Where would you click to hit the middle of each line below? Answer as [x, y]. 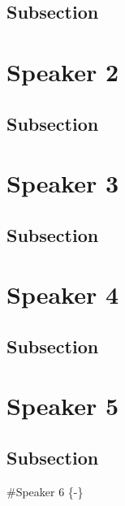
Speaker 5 [63, 406]
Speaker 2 [63, 71]
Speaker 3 [63, 183]
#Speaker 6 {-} [45, 491]
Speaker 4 [63, 294]
